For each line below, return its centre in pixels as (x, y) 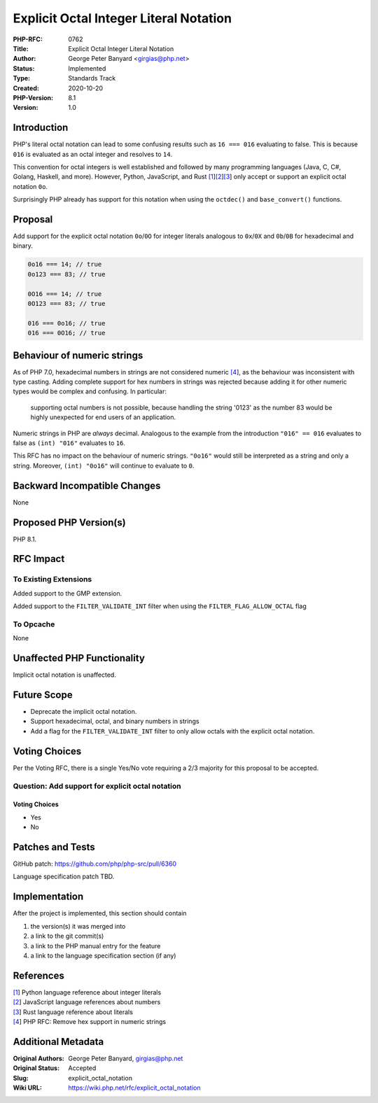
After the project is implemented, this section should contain (100, 913)
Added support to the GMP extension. (68, 593)
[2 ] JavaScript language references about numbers (87, 1002)
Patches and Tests (54, 847)
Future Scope (43, 695)
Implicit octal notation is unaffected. (65, 675)
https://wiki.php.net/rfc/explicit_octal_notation (134, 1088)
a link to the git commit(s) (67, 936)
